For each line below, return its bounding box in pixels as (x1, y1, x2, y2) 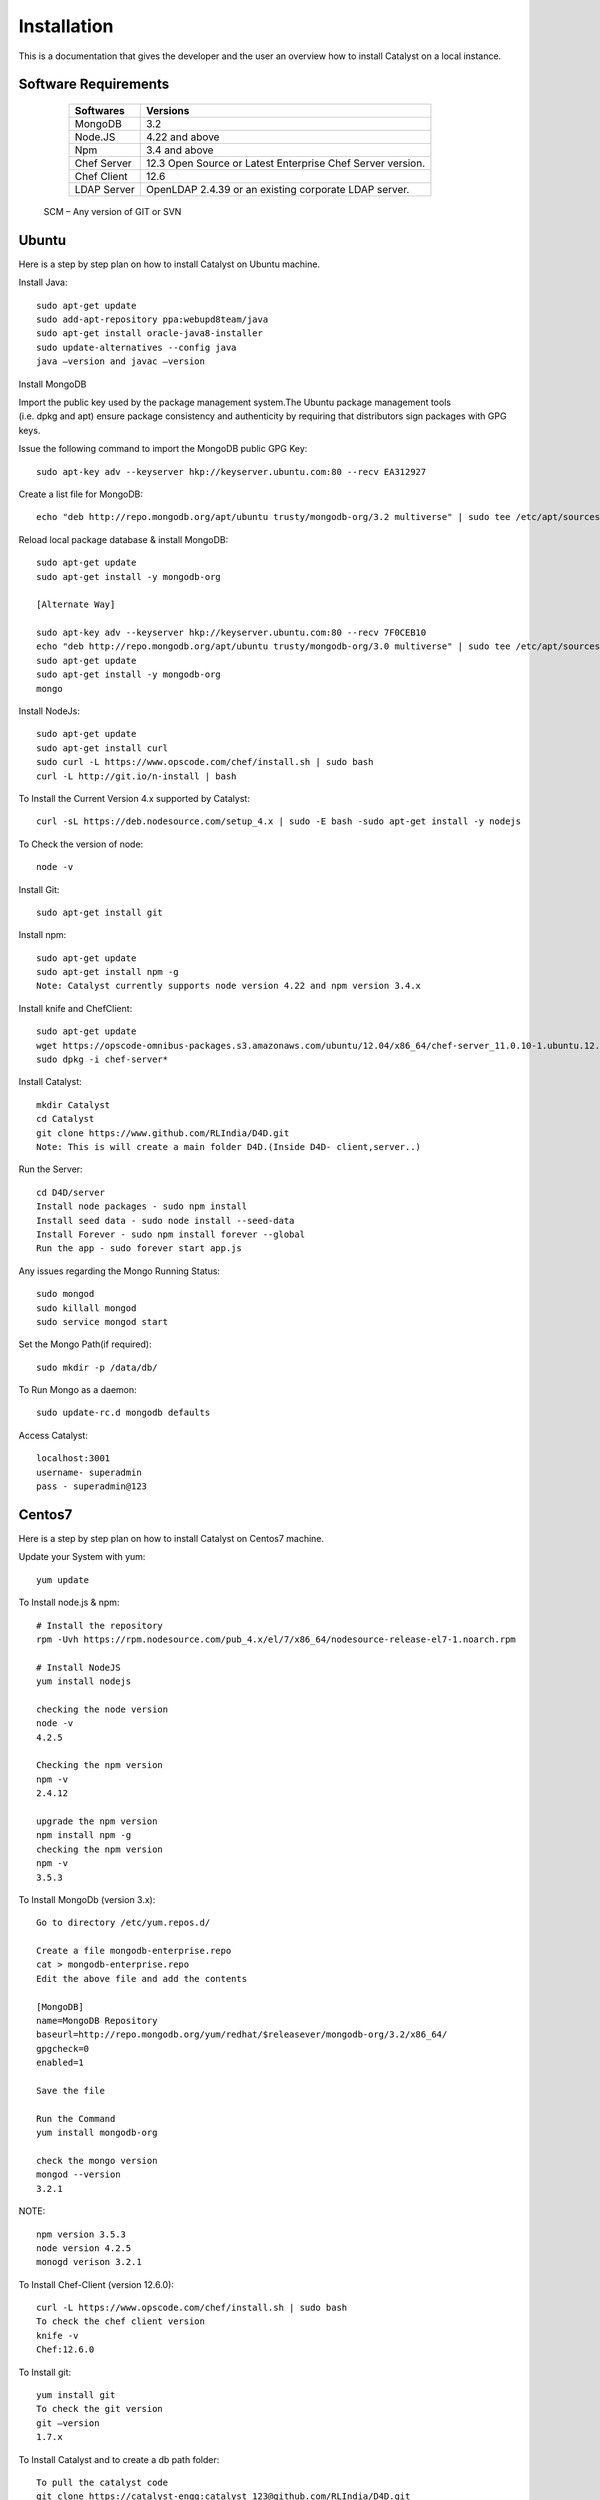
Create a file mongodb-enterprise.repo (36, 1945, 232, 1957)
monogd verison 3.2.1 (36, 2256, 142, 2268)
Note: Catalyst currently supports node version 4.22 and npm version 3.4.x (36, 980, 422, 992)
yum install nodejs (36, 1676, 132, 1687)
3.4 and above (145, 143, 214, 157)
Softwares (74, 103, 125, 117)
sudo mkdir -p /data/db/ (36, 1361, 158, 1373)
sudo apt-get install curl (36, 742, 169, 754)
